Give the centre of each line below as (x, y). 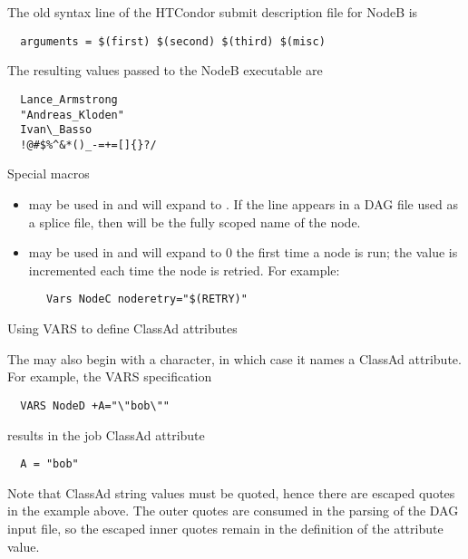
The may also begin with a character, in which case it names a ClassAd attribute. (234, 358)
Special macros (49, 173)
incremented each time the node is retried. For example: (184, 270)
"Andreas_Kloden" (72, 115)
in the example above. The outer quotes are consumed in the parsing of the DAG (233, 511)
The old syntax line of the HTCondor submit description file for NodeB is (213, 12)
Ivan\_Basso (56, 130)
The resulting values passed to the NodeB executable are (165, 70)
